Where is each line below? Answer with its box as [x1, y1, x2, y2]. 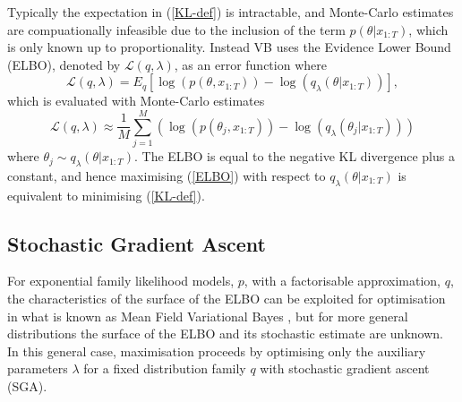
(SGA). [7, 377, 47, 396]
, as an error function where [174, 55, 327, 73]
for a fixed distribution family [83, 359, 246, 378]
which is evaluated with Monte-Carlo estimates [7, 91, 265, 110]
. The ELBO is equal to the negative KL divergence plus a [134, 147, 455, 166]
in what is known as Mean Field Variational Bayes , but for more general [7, 306, 408, 325]
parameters [7, 359, 68, 378]
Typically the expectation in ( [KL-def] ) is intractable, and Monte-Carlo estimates [7, 3, 454, 21]
